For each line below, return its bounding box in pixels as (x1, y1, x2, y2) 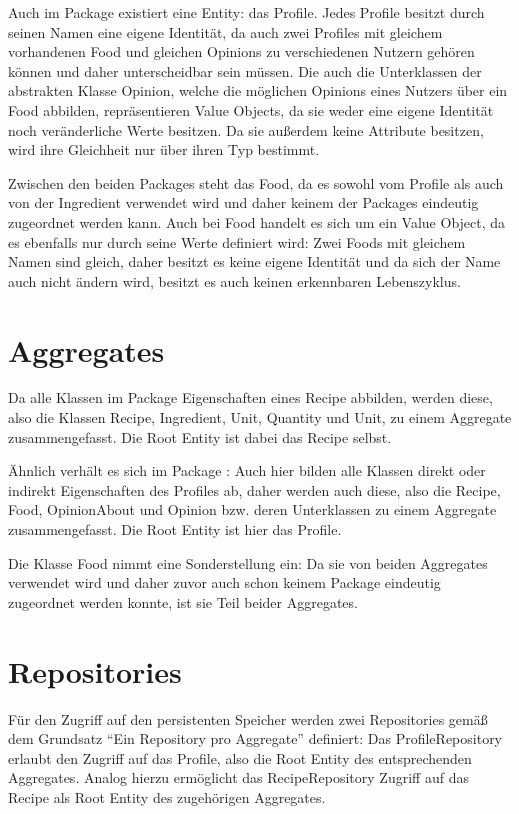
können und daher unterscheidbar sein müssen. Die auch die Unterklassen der (8, 60, 482, 81)
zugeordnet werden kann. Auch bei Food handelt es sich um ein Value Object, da (8, 211, 506, 232)
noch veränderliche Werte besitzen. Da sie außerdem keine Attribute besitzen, (8, 119, 484, 140)
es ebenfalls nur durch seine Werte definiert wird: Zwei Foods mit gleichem (8, 231, 466, 252)
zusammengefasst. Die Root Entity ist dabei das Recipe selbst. (8, 426, 392, 447)
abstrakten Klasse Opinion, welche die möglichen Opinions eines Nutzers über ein (8, 80, 508, 101)
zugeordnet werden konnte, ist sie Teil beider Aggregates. (8, 591, 358, 612)
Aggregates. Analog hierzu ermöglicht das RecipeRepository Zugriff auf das (8, 767, 469, 788)
